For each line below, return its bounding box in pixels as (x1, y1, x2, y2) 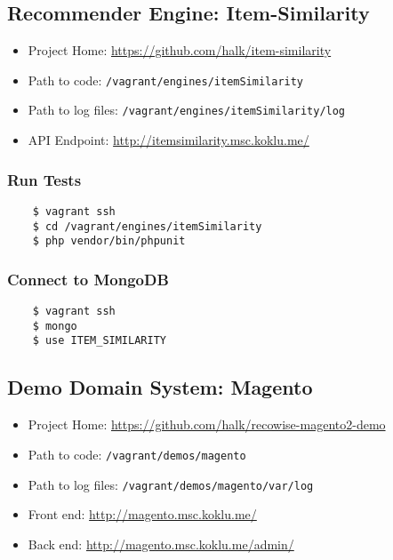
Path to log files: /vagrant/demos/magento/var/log (28, 475, 314, 493)
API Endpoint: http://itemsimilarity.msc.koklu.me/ (28, 131, 309, 149)
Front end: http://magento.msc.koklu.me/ (28, 505, 257, 524)
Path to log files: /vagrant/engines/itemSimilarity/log (28, 100, 346, 119)
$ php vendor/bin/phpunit (32, 235, 186, 248)
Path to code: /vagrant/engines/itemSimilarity (28, 70, 304, 89)
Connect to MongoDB (7, 268, 169, 290)
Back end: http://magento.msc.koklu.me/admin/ (28, 534, 294, 553)
